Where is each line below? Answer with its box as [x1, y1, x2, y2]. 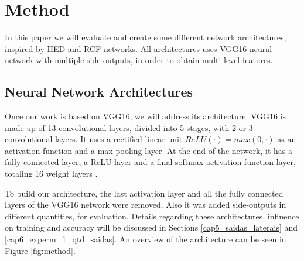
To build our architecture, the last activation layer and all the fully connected [5, 187, 283, 199]
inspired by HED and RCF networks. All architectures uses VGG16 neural [5, 42, 272, 54]
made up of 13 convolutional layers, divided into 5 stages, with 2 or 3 [5, 121, 253, 133]
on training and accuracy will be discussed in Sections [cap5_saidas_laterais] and [5, 221, 298, 233]
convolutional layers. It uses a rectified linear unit [5, 133, 183, 145]
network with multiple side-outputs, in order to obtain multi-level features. [5, 54, 273, 66]
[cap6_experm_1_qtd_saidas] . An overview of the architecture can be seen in [5, 233, 286, 245]
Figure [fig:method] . [5, 244, 76, 256]
